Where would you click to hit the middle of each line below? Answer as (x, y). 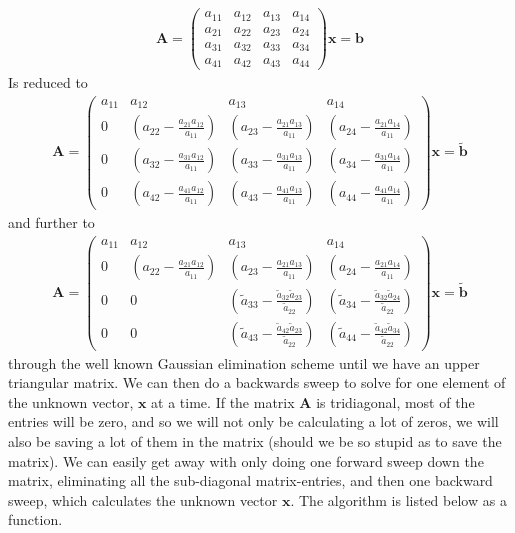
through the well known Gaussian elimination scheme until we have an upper (244, 362)
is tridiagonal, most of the (395, 401)
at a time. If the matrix (223, 401)
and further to (51, 222)
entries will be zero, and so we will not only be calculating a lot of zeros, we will (253, 421)
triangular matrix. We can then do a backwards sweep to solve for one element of (257, 382)
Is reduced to (48, 82)
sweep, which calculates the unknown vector (143, 499)
